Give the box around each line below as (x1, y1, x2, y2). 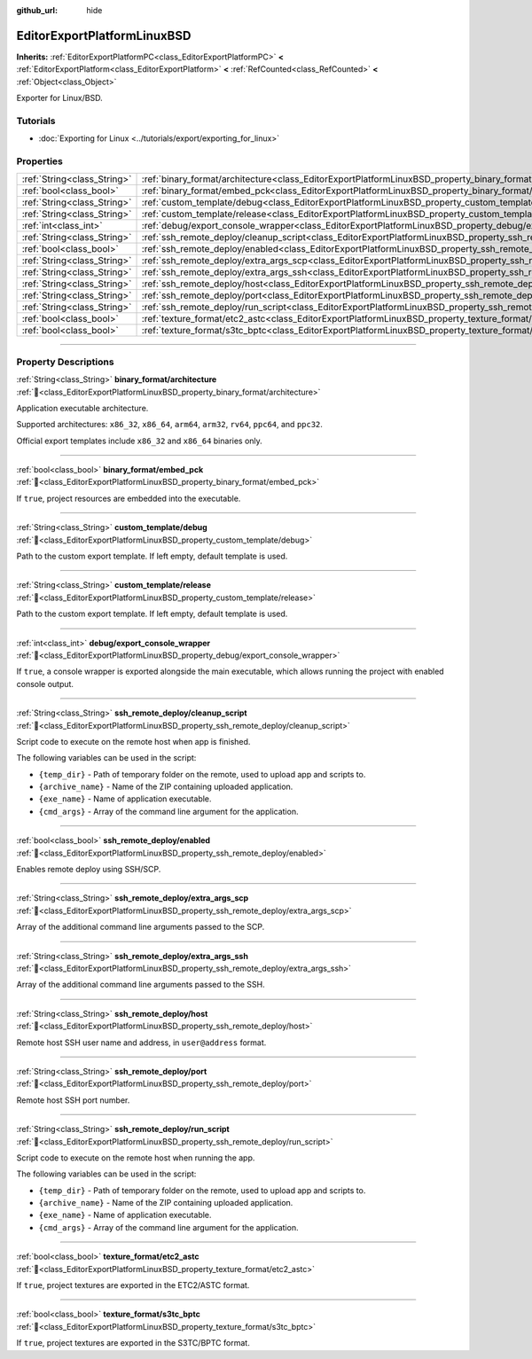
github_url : (16, 5, 58, 15)
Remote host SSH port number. (16, 1095, 130, 1105)
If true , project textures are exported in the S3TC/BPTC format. (16, 1338, 250, 1348)
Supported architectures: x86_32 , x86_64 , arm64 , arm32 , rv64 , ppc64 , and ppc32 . (16, 419, 324, 430)
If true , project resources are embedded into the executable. (16, 493, 241, 504)
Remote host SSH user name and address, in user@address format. (16, 1037, 267, 1048)
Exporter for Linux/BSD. (16, 93, 103, 104)
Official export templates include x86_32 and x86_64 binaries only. (16, 435, 263, 446)
